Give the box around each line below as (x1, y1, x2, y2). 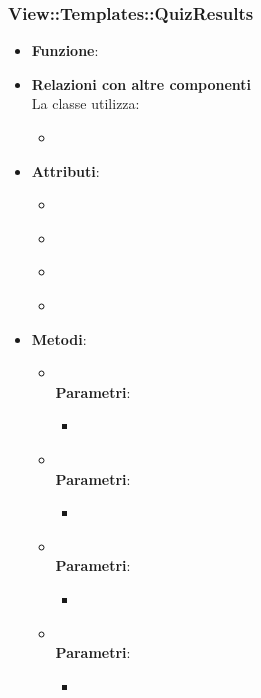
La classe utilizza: (31, 93, 140, 114)
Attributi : (31, 160, 100, 181)
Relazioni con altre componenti (31, 73, 252, 94)
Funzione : (31, 40, 99, 61)
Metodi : (31, 328, 87, 349)
